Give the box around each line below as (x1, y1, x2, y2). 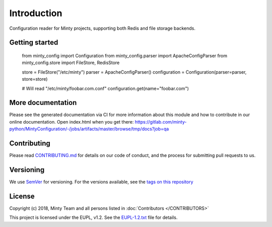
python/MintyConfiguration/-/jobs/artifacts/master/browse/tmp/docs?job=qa (9, 126, 169, 132)
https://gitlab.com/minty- (134, 119, 187, 125)
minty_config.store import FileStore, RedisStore (22, 60, 120, 66)
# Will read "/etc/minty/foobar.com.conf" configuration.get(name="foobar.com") (22, 85, 189, 91)
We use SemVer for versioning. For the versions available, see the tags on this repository (9, 179, 193, 185)
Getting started (9, 38, 58, 47)
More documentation (9, 98, 77, 107)
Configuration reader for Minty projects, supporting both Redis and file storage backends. (9, 25, 196, 31)
